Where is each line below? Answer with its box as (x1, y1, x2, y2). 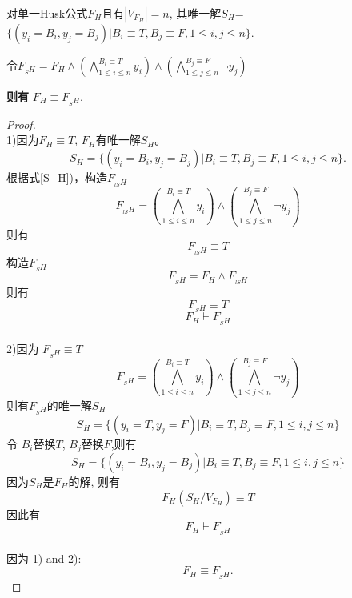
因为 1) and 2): (6, 549, 82, 566)
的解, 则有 (68, 473, 121, 490)
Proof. (6, 115, 36, 132)
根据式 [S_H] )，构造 (6, 169, 108, 186)
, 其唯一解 (169, 5, 222, 21)
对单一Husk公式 (6, 5, 88, 21)
